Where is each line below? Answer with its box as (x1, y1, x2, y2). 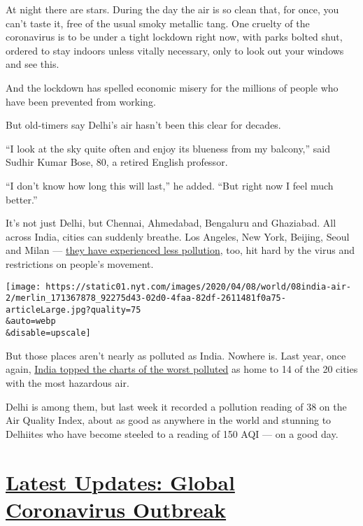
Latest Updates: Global (6, 467, 235, 496)
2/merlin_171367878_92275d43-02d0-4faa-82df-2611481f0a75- (6, 293, 286, 304)
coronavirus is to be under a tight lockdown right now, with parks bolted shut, (6, 29, 343, 44)
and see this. (6, 57, 59, 71)
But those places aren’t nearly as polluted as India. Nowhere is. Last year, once (6, 348, 346, 362)
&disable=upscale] (6, 328, 91, 339)
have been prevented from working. (6, 94, 156, 108)
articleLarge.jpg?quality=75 (6, 304, 141, 315)
